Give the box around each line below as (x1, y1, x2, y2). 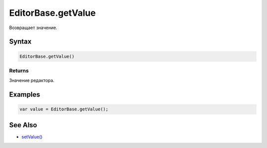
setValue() (21, 134, 43, 140)
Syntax (9, 37, 32, 46)
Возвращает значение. (9, 25, 58, 31)
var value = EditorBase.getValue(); (19, 107, 109, 112)
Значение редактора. (9, 77, 54, 83)
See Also (9, 121, 37, 129)
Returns (9, 67, 29, 74)
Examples (9, 90, 41, 99)
